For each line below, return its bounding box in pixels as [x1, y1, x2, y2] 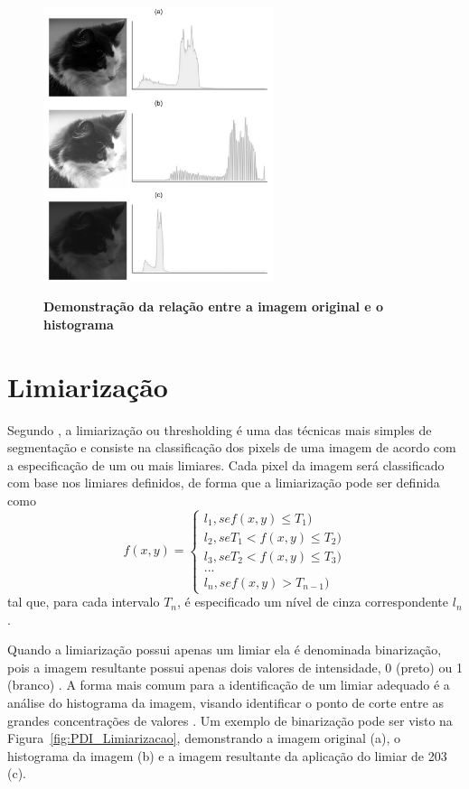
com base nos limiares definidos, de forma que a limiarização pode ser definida [7, 473, 440, 492]
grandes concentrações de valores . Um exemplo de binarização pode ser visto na [7, 710, 453, 729]
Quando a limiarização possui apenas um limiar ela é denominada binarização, [7, 640, 442, 659]
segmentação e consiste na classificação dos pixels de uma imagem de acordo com [7, 438, 456, 457]
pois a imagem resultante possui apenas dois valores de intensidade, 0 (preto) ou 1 [7, 657, 463, 676]
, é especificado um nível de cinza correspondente [177, 592, 449, 611]
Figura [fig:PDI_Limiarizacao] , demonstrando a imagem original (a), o [7, 729, 401, 747]
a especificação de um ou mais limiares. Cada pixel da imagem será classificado [7, 455, 445, 474]
